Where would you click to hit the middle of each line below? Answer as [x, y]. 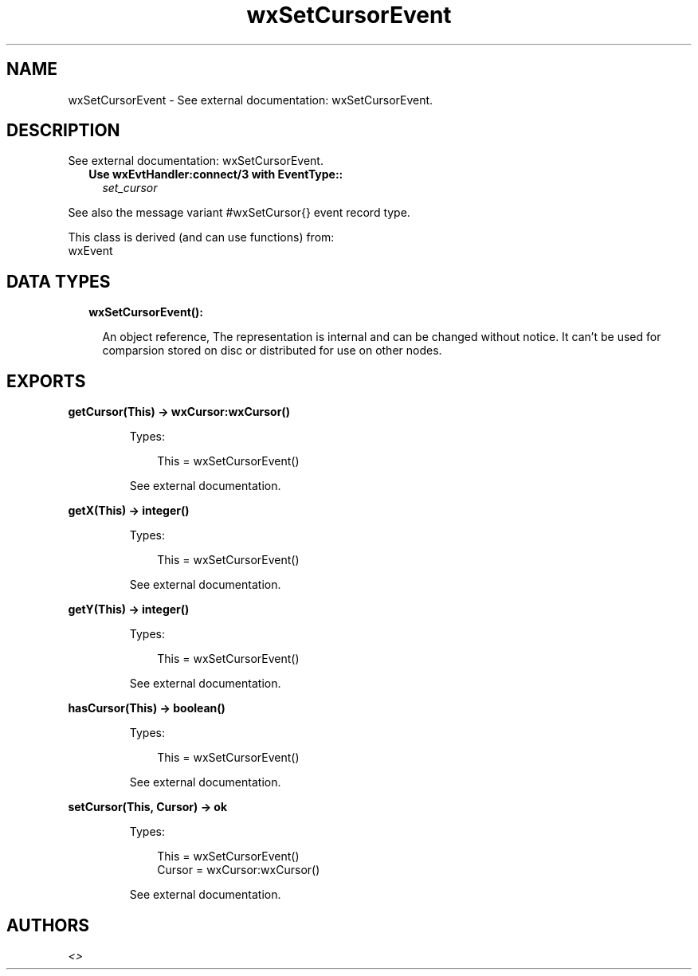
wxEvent [90, 251]
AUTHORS [48, 925]
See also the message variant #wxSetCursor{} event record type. [239, 213]
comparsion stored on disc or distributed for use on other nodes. [272, 351]
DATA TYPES [59, 281]
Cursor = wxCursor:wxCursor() [239, 870]
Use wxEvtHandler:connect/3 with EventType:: [216, 174]
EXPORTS [46, 381]
